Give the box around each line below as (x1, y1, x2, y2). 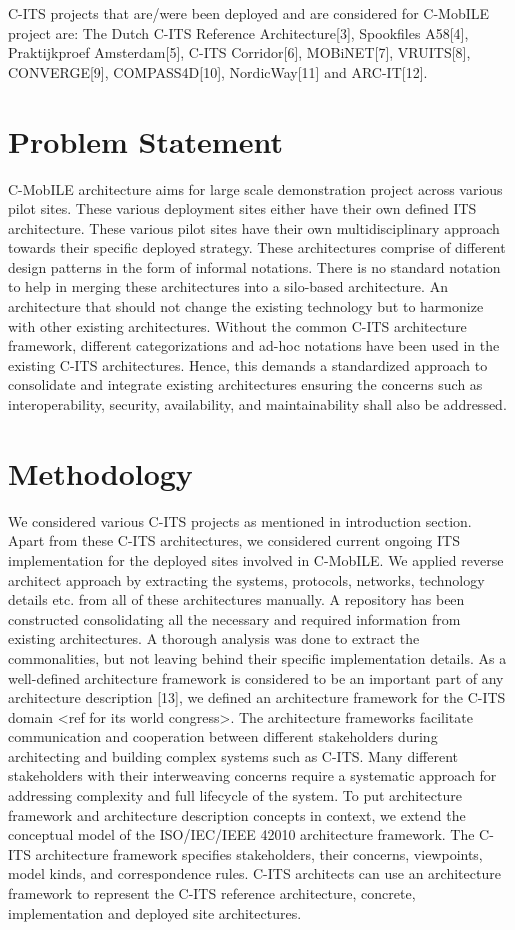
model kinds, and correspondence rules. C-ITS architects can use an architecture (8, 863, 501, 884)
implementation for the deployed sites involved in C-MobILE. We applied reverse (8, 549, 504, 570)
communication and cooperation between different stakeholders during (8, 726, 438, 747)
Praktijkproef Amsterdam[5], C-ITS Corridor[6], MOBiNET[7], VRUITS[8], (8, 42, 471, 63)
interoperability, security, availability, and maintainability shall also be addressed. (8, 394, 507, 415)
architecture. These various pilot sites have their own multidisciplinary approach (8, 217, 500, 238)
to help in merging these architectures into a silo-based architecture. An (8, 276, 448, 297)
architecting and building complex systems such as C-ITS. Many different (8, 745, 459, 766)
